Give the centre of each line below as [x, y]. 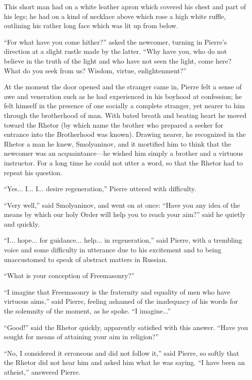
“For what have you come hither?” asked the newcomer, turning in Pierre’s [116, 41]
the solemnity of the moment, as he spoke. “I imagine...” [87, 311]
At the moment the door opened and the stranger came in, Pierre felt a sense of [123, 87]
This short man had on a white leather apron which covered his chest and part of [125, 6]
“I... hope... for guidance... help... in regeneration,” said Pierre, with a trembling [123, 240]
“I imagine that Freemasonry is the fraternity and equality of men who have [117, 291]
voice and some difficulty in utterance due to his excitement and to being [113, 250]
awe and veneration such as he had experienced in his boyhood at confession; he [123, 96]
